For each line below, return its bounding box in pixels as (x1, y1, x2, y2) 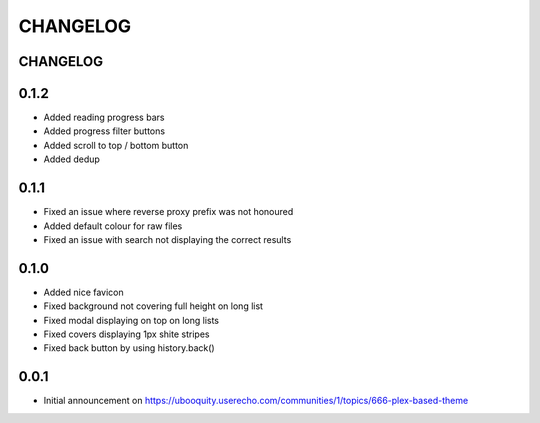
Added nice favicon (43, 286, 124, 298)
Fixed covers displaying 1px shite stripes (43, 328, 210, 340)
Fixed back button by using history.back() (43, 342, 215, 354)
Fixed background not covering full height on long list (43, 300, 264, 312)
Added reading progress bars (43, 111, 165, 124)
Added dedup (43, 153, 100, 165)
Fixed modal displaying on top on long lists (43, 314, 220, 326)
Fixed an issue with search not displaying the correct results (43, 233, 292, 245)
